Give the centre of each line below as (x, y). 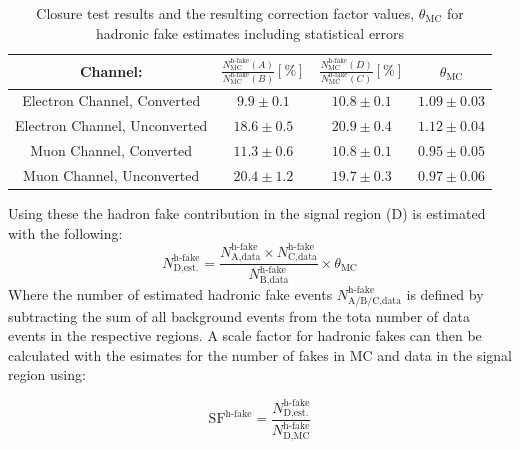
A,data (246, 257)
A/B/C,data (375, 300)
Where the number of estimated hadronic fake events (170, 293)
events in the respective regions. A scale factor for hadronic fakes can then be (245, 335)
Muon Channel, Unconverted (111, 174)
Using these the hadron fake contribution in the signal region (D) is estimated (247, 212)
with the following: (65, 232)
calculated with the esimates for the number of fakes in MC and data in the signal (260, 354)
